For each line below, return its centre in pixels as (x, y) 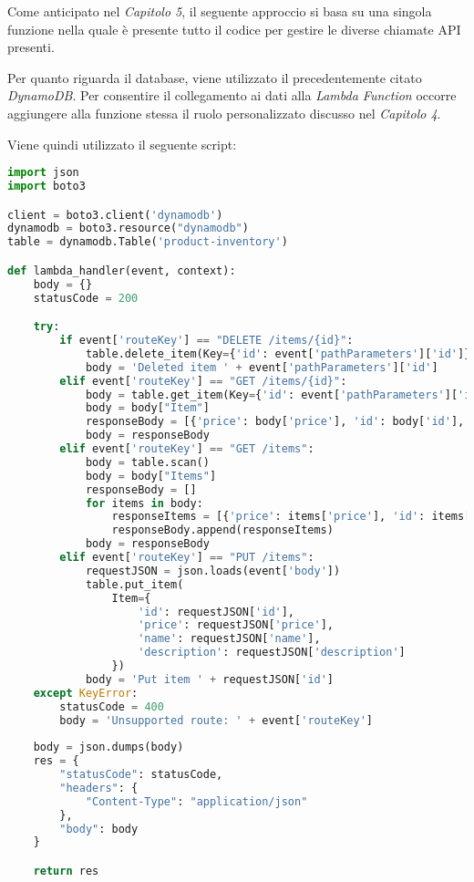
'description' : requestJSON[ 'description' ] (272, 653)
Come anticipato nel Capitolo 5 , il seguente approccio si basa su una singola (220, 11)
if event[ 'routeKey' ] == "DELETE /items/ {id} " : (206, 340)
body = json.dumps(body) (108, 747)
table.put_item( (134, 584)
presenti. (31, 47)
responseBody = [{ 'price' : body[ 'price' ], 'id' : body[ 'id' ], (275, 422)
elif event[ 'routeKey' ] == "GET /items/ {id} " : (203, 381)
